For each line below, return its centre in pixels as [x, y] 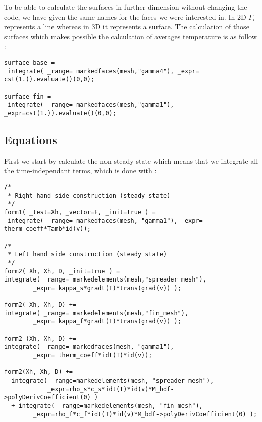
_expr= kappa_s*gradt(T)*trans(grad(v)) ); [107, 288]
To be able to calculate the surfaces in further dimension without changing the [126, 7]
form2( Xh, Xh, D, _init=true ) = [62, 271]
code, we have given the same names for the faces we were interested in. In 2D [125, 16]
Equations [31, 139]
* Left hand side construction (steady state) [87, 254]
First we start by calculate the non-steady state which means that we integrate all [131, 160]
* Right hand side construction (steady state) [89, 195]
